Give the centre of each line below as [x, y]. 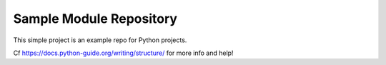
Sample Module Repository [95, 19]
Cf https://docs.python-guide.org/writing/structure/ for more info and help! [123, 53]
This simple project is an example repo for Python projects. [100, 40]
